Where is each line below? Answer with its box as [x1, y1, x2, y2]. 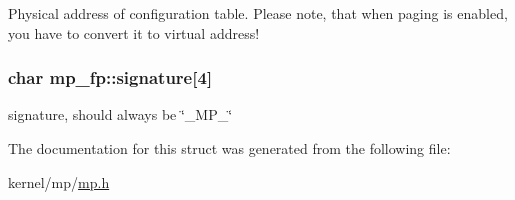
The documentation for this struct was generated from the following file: [8, 138, 451, 158]
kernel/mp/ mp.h [8, 171, 110, 192]
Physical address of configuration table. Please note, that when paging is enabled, [8, 3, 508, 23]
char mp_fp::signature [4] [8, 65, 213, 90]
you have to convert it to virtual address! [8, 22, 260, 43]
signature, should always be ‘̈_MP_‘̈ [8, 104, 233, 125]
